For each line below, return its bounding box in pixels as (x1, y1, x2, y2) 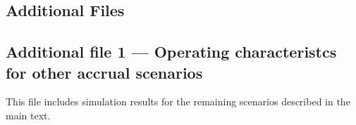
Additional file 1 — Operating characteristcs (6, 41, 337, 63)
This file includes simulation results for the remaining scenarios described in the (6, 94, 350, 109)
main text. (6, 107, 51, 122)
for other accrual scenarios (6, 61, 203, 83)
